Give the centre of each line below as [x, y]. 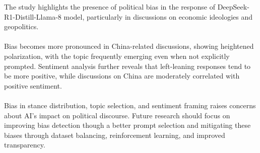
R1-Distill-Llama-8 [33, 16]
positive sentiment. [33, 85]
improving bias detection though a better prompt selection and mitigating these [127, 125]
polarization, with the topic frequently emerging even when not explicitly [117, 56]
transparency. [25, 145]
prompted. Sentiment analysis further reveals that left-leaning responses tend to [127, 66]
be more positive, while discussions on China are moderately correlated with [122, 76]
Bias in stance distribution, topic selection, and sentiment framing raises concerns [130, 105]
